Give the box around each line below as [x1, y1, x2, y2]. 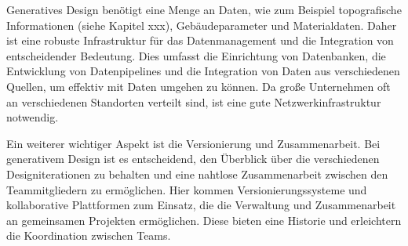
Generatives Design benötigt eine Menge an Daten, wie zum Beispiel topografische [6, 2, 402, 17]
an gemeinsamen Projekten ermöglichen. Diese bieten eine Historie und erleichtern [6, 212, 402, 228]
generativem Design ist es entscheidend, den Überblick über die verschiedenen [6, 150, 380, 167]
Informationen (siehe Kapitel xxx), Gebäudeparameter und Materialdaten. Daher [6, 16, 397, 33]
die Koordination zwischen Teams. [6, 227, 171, 244]
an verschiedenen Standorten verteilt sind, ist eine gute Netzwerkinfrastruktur [6, 93, 381, 110]
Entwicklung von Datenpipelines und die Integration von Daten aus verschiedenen [6, 63, 400, 79]
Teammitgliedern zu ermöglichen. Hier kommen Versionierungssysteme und [6, 181, 367, 197]
